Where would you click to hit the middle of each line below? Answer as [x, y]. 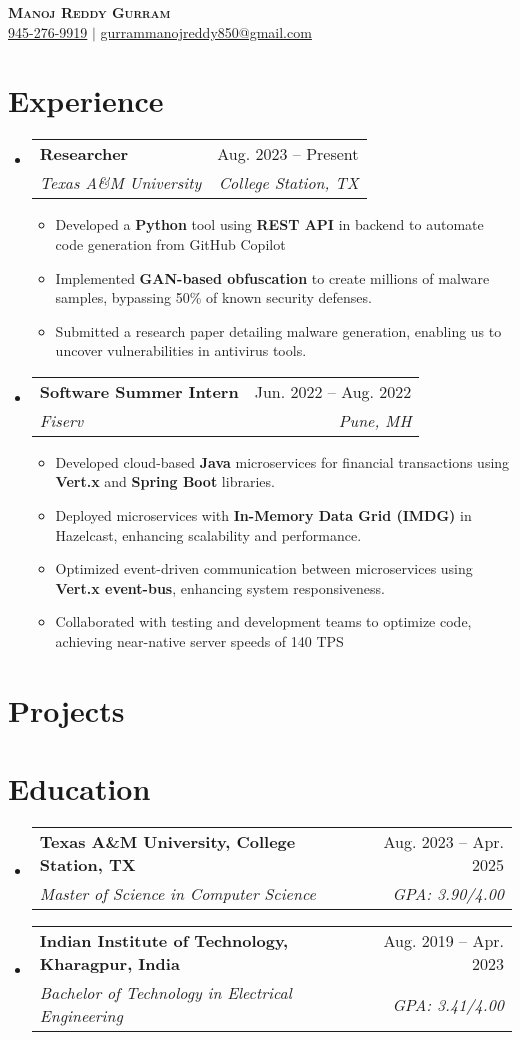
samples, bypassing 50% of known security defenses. [213, 297]
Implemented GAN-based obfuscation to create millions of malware [272, 277]
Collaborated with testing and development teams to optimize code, [263, 621]
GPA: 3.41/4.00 [448, 1004]
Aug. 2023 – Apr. [443, 842]
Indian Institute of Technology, [164, 941]
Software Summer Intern [139, 391]
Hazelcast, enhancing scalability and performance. [208, 534]
